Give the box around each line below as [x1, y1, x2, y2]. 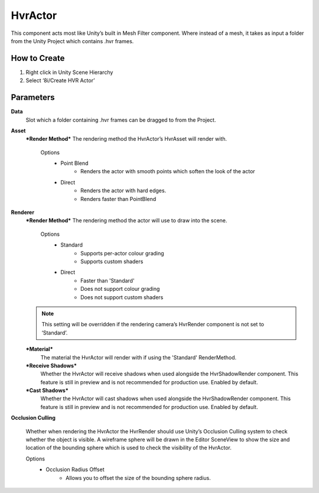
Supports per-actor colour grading [80, 249, 165, 257]
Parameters [11, 92, 55, 103]
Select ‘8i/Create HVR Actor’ [25, 77, 95, 84]
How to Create [11, 53, 65, 63]
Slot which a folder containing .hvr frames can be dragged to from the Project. [25, 116, 216, 124]
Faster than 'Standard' [80, 277, 135, 284]
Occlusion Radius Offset [45, 466, 105, 473]
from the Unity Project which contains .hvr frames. [11, 37, 134, 44]
